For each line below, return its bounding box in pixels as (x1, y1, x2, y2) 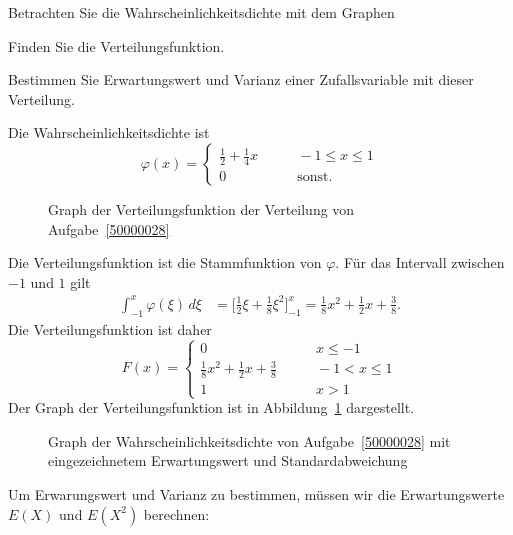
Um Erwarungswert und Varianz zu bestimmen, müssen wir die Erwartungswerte (8, 483, 505, 504)
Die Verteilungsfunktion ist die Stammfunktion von (8, 252, 322, 273)
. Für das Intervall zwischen (335, 252, 505, 273)
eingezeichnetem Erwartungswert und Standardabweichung (48, 450, 408, 471)
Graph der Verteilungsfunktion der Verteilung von (48, 198, 355, 219)
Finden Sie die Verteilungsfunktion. (8, 35, 225, 56)
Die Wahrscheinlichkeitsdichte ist (8, 122, 210, 143)
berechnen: (143, 503, 210, 524)
